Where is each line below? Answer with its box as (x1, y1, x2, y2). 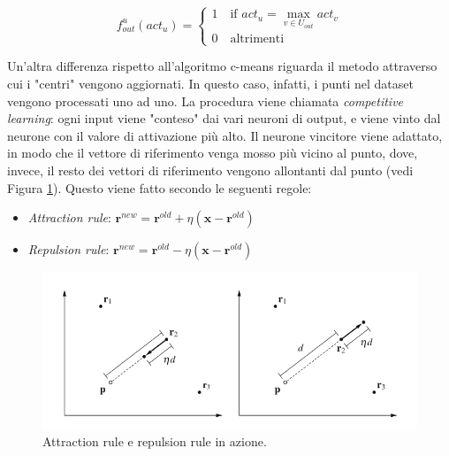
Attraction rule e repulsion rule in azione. (42, 432, 267, 451)
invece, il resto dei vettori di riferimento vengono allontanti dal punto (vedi (7, 161, 414, 179)
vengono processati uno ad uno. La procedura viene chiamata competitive (7, 91, 404, 110)
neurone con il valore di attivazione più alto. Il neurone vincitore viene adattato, (7, 126, 443, 144)
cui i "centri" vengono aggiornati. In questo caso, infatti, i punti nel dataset (7, 74, 414, 93)
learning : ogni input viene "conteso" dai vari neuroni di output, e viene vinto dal (7, 109, 441, 128)
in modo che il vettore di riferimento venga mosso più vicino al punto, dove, (7, 143, 418, 162)
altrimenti (230, 33, 285, 46)
